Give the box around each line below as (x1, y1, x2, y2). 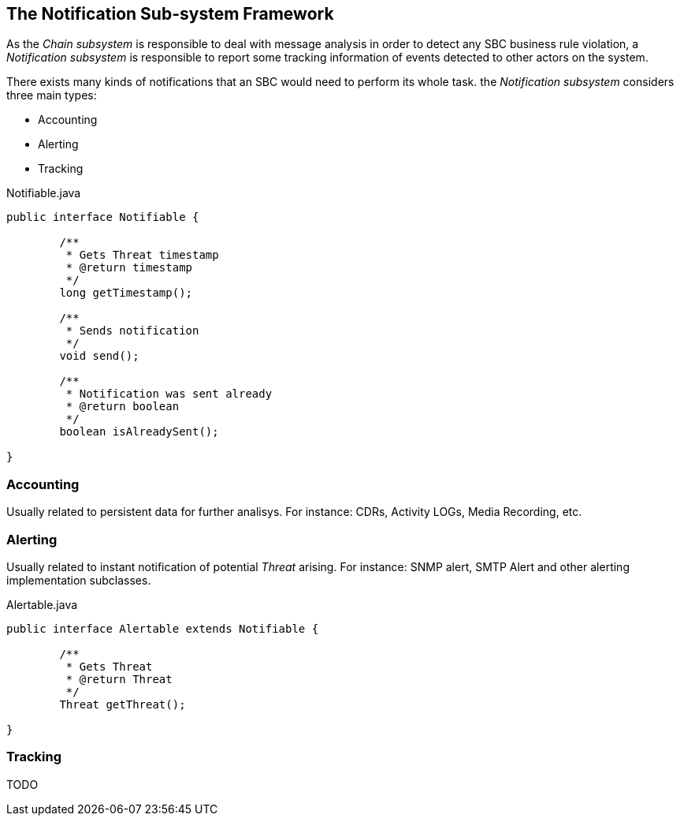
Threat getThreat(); (59, 697, 186, 711)
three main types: (6, 88, 97, 103)
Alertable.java (6, 597, 78, 611)
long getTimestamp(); (59, 286, 193, 300)
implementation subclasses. (6, 573, 151, 587)
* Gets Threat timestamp (65, 248, 219, 262)
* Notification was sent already (65, 387, 273, 401)
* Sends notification (65, 324, 199, 338)
